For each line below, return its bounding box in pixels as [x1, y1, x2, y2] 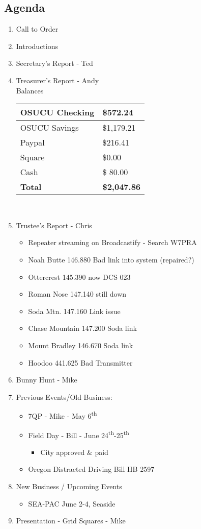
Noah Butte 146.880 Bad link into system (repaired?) [28, 254, 194, 264]
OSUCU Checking [20, 106, 95, 118]
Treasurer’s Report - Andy [16, 75, 99, 85]
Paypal [20, 136, 45, 149]
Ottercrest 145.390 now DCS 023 [28, 271, 131, 282]
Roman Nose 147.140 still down [28, 288, 127, 299]
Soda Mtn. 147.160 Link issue [28, 305, 121, 316]
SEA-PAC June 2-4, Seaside [28, 498, 116, 509]
